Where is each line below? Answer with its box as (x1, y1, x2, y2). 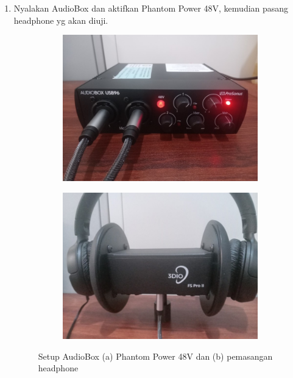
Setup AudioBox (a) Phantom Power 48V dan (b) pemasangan (38, 349, 273, 362)
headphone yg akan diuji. (13, 13, 108, 26)
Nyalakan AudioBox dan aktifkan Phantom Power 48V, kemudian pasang (13, 2, 289, 14)
